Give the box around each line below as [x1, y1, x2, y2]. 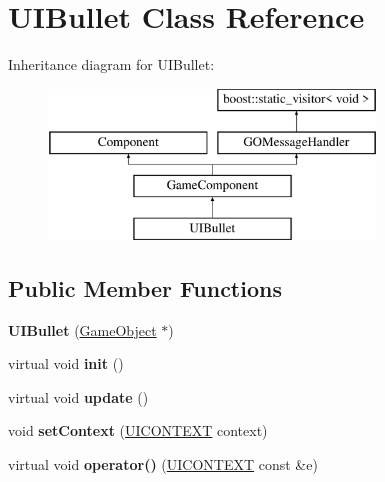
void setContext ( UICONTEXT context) [8, 420, 268, 441]
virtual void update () [8, 386, 149, 407]
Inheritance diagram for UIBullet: [8, 54, 215, 75]
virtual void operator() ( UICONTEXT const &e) [8, 454, 318, 475]
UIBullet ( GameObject [8, 319, 157, 340]
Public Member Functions [8, 272, 282, 303]
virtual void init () [8, 353, 124, 374]
